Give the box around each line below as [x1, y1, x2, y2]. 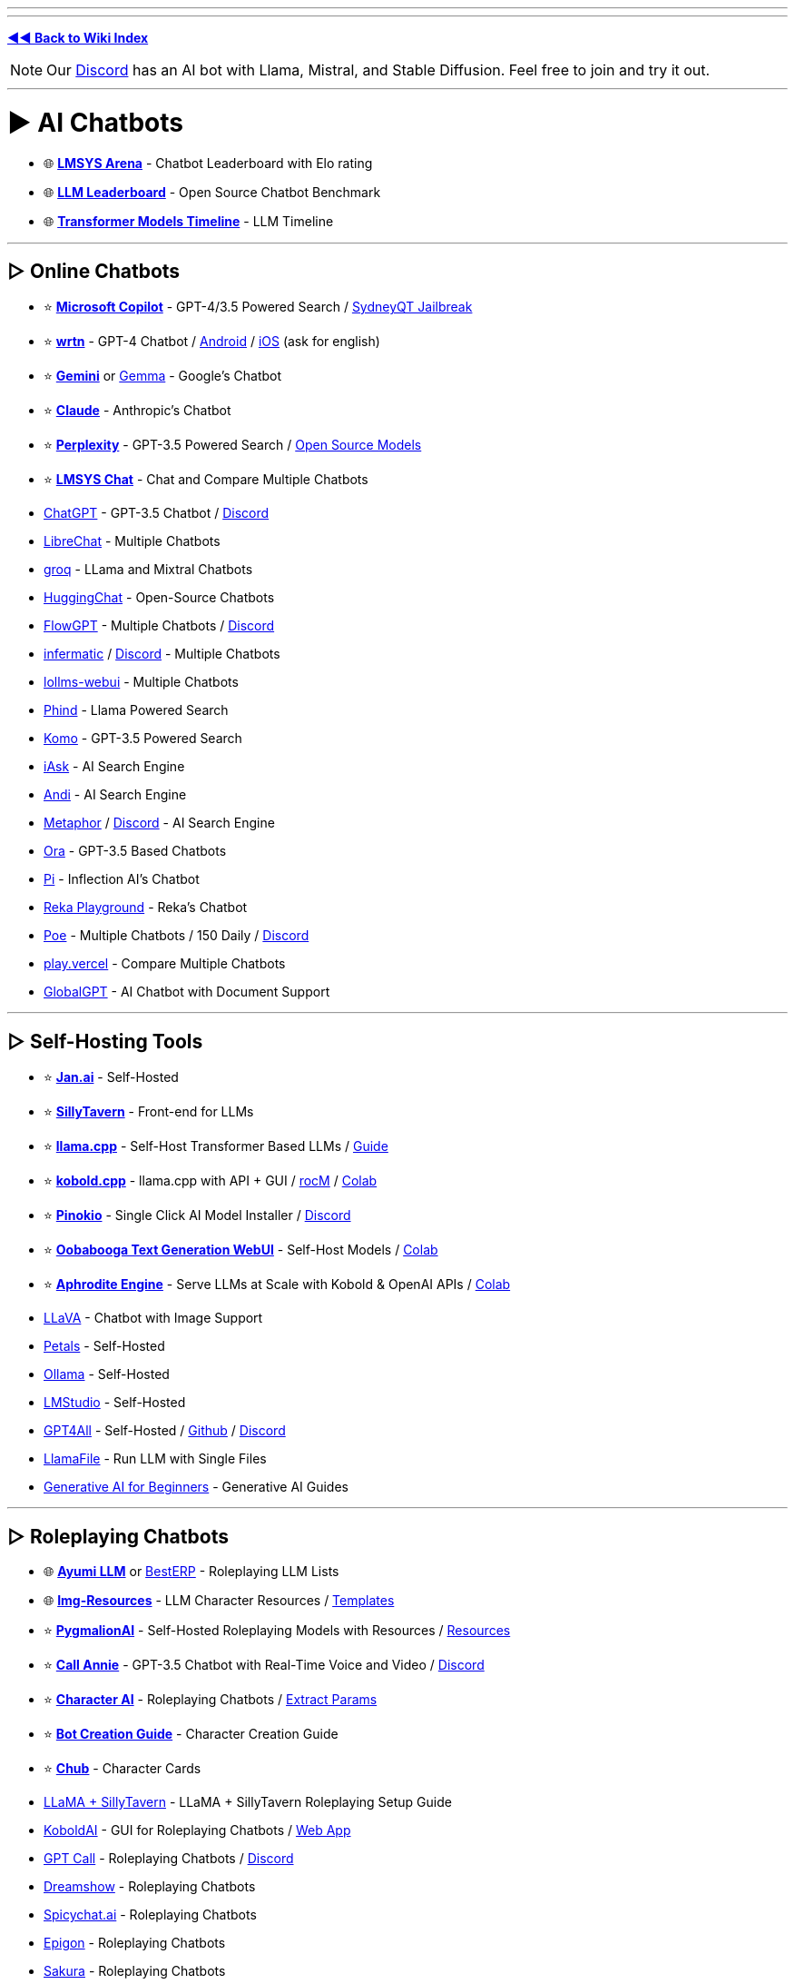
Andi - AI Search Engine [44, 787, 187, 803]
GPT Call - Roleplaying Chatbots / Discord [44, 1850, 294, 1867]
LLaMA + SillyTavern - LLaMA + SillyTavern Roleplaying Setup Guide [44, 1794, 452, 1810]
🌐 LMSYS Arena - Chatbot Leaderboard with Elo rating [44, 154, 373, 171]
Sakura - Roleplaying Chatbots [44, 1963, 226, 1979]
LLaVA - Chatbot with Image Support [44, 1310, 263, 1326]
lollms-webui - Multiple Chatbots [44, 674, 239, 690]
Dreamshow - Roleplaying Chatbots [44, 1879, 256, 1895]
